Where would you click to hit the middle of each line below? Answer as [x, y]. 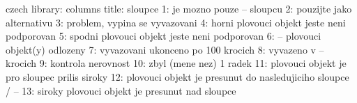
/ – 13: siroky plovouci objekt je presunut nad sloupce [121, 90]
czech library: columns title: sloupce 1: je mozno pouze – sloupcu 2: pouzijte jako [179, 8]
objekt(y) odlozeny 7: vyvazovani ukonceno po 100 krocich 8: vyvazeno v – [165, 49]
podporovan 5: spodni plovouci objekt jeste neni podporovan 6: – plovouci [164, 36]
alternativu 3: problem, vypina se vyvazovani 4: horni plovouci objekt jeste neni [176, 22]
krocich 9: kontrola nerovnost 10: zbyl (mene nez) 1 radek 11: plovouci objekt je [176, 63]
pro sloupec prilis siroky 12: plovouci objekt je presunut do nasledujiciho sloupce [177, 76]
